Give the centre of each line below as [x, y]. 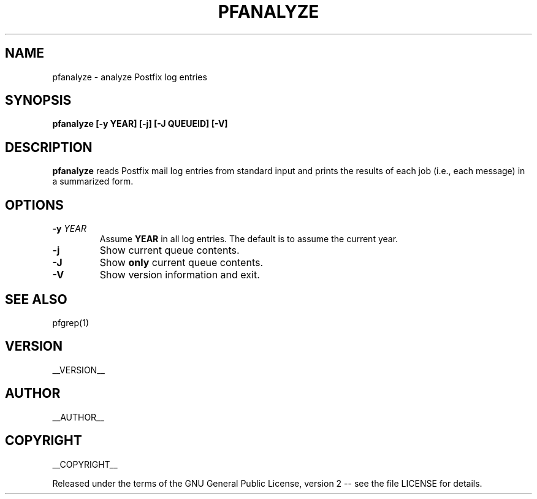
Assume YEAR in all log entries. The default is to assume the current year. [249, 239]
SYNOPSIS [38, 101]
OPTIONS [34, 205]
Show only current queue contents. [181, 263]
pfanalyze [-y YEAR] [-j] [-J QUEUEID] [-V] [140, 124]
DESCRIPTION [49, 147]
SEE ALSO [36, 299]
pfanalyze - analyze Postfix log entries [130, 77]
